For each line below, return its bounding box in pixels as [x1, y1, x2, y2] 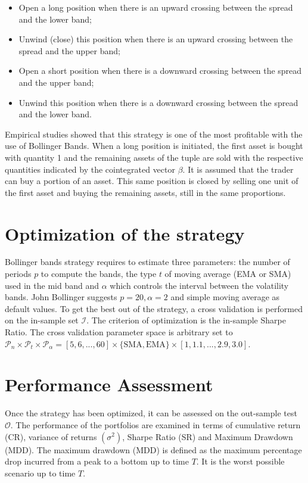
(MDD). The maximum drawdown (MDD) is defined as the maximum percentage [5, 443, 302, 456]
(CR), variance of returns [5, 430, 97, 443]
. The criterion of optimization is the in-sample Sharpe [86, 314, 286, 326]
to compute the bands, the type [41, 267, 157, 280]
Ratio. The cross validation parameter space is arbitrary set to [5, 326, 233, 338]
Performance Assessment [5, 372, 213, 397]
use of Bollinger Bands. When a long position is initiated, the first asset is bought [5, 139, 303, 152]
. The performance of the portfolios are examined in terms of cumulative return [10, 418, 301, 431]
